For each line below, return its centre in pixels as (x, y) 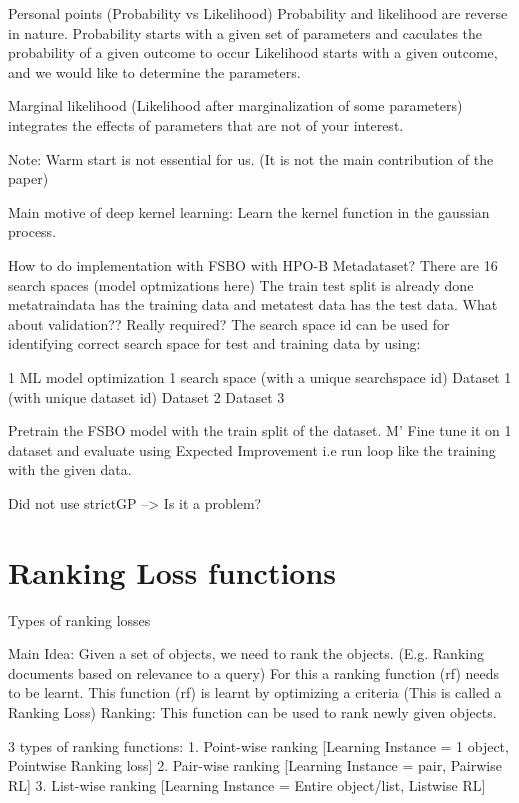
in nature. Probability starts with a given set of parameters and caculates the (245, 32)
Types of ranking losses (79, 619)
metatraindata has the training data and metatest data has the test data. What (253, 304)
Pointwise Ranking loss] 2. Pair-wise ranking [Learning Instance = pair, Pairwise (255, 765)
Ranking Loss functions (172, 571)
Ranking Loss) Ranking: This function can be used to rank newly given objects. (252, 711)
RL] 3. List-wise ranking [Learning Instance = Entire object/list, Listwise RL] (247, 784)
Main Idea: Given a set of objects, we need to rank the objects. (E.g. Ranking (246, 653)
